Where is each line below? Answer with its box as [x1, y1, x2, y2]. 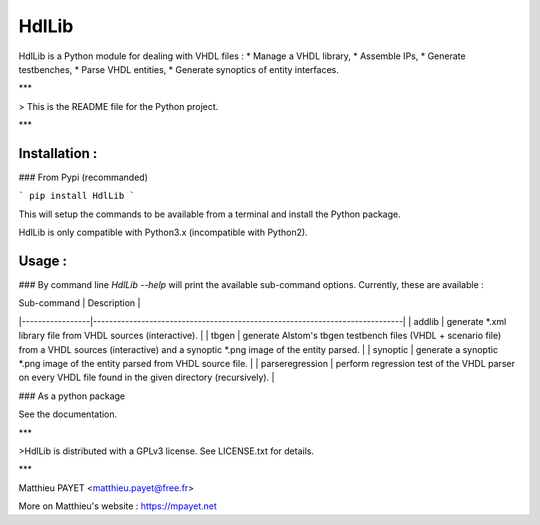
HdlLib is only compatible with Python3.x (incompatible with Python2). [18, 226, 309, 239]
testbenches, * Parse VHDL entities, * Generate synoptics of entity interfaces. [18, 63, 340, 75]
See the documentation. [18, 408, 118, 420]
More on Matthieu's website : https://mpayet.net [18, 500, 217, 512]
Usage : [18, 253, 68, 269]
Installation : [18, 145, 98, 162]
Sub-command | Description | [18, 297, 141, 309]
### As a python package [18, 390, 126, 402]
